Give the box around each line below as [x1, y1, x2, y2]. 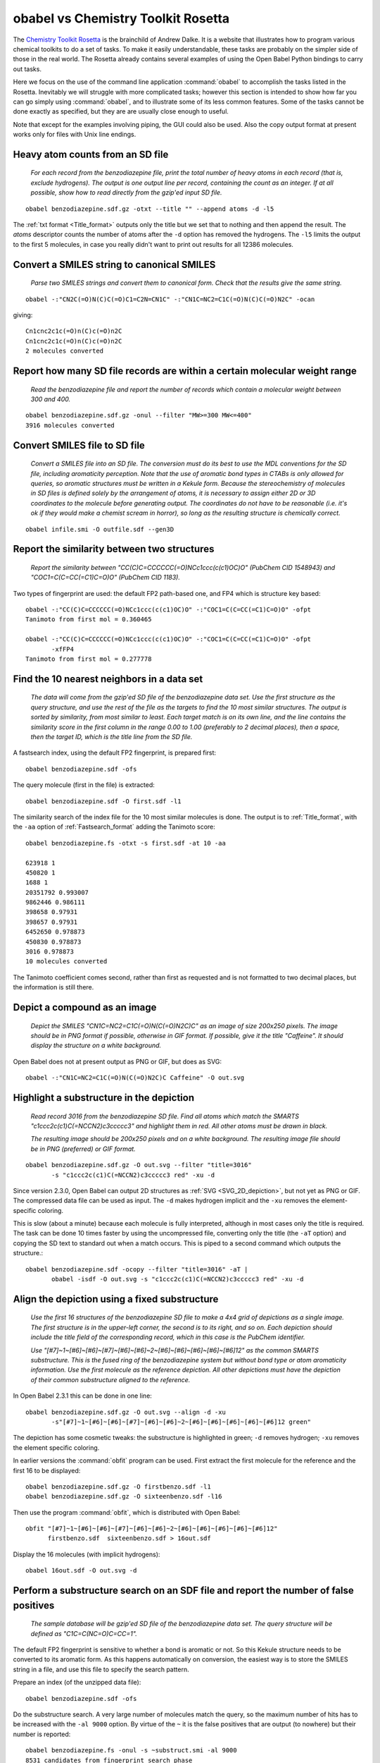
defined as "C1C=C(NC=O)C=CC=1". [30, 1629, 137, 1637]
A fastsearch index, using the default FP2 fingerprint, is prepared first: [13, 748, 217, 757]
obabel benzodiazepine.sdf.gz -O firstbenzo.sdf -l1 [25, 1482, 211, 1491]
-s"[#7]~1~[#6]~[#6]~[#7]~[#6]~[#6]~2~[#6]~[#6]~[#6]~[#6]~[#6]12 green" [51, 1417, 312, 1426]
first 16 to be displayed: [13, 1466, 81, 1475]
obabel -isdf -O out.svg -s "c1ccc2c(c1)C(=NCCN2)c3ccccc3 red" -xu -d [51, 1275, 304, 1283]
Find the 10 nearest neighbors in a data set [13, 673, 203, 685]
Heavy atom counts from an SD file [13, 148, 169, 160]
